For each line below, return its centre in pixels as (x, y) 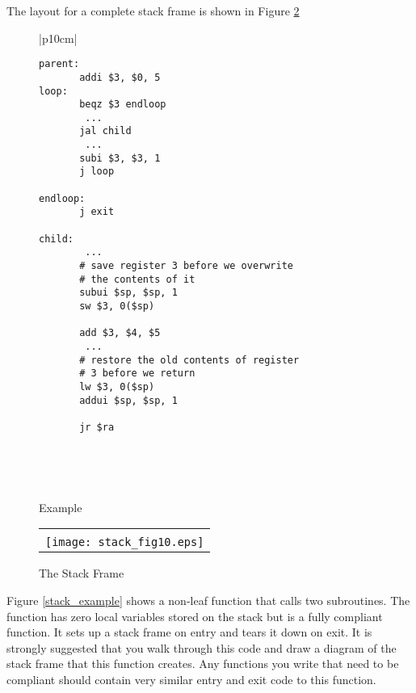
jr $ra (97, 427)
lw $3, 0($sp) (117, 386)
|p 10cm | (58, 38)
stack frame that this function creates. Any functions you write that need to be (203, 664)
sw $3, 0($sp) (117, 306)
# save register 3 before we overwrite (186, 266)
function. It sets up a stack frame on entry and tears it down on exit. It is (189, 632)
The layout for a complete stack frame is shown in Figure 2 (153, 10)
